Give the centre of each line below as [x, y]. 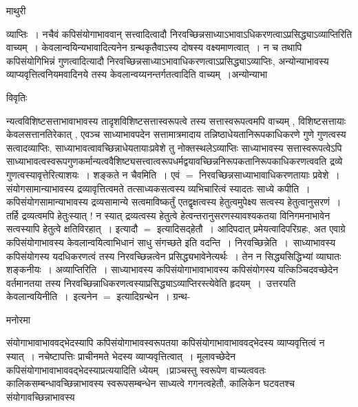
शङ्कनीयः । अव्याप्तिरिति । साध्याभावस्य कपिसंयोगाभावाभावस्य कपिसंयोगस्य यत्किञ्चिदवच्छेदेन [172, 269]
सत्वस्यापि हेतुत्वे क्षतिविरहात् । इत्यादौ [72, 229]
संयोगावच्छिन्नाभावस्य [41, 396]
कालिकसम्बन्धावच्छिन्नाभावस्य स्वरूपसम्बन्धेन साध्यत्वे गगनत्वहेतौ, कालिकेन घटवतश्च [150, 383]
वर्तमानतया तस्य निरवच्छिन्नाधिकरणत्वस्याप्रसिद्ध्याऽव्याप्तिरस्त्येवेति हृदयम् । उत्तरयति [151, 282]
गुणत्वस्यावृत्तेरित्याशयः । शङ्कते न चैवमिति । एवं [93, 174]
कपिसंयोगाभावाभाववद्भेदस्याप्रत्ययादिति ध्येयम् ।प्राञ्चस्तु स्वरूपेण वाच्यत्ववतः [136, 369]
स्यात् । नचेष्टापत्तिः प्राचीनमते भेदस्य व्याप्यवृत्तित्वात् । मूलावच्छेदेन [121, 356]
